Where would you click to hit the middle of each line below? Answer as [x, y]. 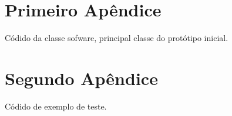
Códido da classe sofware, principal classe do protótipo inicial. [117, 38]
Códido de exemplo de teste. [56, 106]
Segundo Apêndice [81, 78]
